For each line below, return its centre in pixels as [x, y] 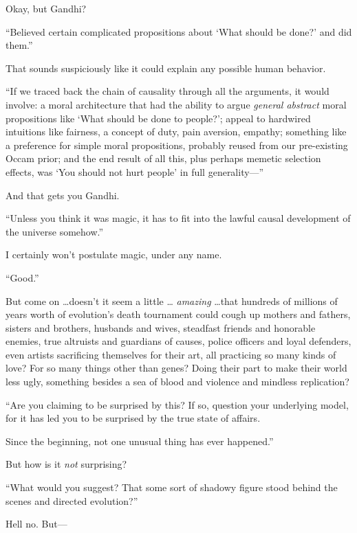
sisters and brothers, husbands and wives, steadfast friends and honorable [161, 327]
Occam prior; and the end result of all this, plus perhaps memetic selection [163, 158]
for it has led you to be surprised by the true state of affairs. [133, 418]
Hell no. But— [36, 524]
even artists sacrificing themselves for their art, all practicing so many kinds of [171, 354]
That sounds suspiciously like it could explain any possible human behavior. [166, 68]
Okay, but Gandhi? [46, 8]
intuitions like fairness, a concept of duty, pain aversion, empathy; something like [176, 132]
